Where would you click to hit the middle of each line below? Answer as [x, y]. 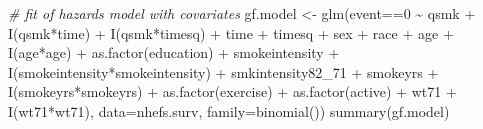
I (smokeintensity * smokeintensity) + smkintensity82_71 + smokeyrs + [223, 71]
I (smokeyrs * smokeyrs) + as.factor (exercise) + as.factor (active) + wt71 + [232, 91]
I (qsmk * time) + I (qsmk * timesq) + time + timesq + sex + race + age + [231, 32]
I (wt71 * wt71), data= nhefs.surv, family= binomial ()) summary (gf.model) [229, 110]
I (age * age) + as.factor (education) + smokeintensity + [174, 52]
